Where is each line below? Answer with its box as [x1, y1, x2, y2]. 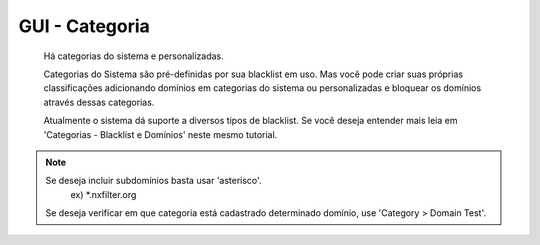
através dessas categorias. [43, 96, 155, 108]
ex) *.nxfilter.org [70, 188, 137, 200]
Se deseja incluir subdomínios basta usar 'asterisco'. [45, 175, 262, 187]
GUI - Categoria [18, 15, 150, 37]
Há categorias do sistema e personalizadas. [43, 50, 224, 62]
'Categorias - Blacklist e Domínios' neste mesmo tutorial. [43, 128, 278, 140]
